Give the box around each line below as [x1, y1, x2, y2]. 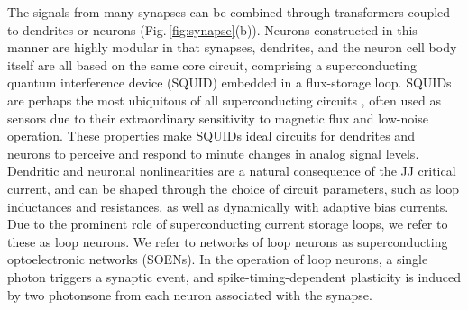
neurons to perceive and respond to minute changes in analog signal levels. [7, 143, 419, 162]
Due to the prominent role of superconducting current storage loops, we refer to [7, 214, 448, 233]
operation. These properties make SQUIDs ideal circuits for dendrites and [7, 126, 415, 145]
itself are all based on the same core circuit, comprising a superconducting [7, 55, 418, 74]
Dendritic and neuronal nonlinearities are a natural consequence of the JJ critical [7, 161, 456, 180]
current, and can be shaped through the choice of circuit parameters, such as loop [7, 178, 460, 197]
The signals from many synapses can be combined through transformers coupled [7, 3, 451, 21]
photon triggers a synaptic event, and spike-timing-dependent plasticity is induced [7, 267, 461, 286]
